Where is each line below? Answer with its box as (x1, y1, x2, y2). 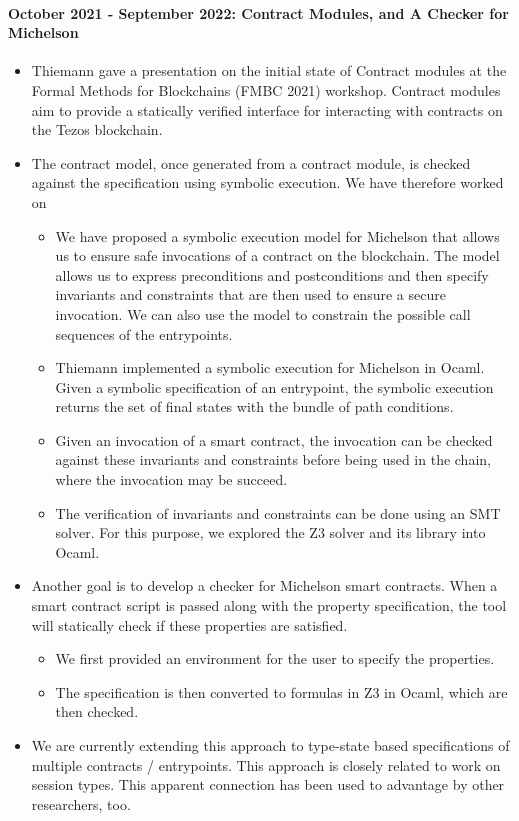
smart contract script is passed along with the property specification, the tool (31, 595, 507, 616)
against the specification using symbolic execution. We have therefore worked (31, 172, 504, 193)
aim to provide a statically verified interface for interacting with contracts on (31, 99, 503, 120)
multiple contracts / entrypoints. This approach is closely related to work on (31, 754, 501, 775)
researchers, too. (31, 793, 131, 814)
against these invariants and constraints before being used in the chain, (55, 449, 491, 470)
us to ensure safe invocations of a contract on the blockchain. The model (55, 245, 500, 266)
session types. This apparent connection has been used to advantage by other (31, 774, 505, 795)
